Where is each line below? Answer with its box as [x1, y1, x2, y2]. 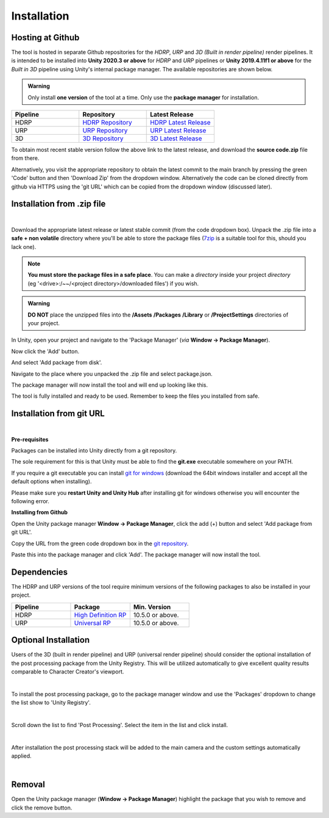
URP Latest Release [150, 126, 207, 135]
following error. [11, 497, 50, 504]
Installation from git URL [11, 409, 105, 419]
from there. [11, 154, 40, 162]
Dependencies [11, 567, 68, 577]
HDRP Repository [82, 118, 132, 127]
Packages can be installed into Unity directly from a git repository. [11, 447, 177, 454]
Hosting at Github [11, 32, 80, 43]
